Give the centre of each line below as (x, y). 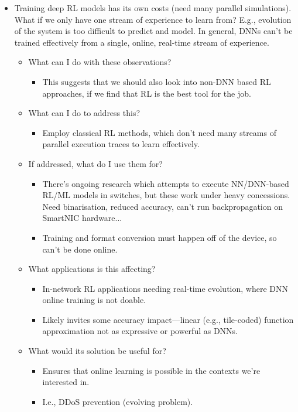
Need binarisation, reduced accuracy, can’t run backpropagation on (162, 206)
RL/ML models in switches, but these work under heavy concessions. (166, 195)
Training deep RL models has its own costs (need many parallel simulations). (153, 8)
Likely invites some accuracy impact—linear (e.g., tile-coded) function (168, 319)
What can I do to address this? (84, 113)
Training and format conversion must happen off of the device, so (160, 237)
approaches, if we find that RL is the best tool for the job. (147, 93)
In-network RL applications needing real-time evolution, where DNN (165, 288)
